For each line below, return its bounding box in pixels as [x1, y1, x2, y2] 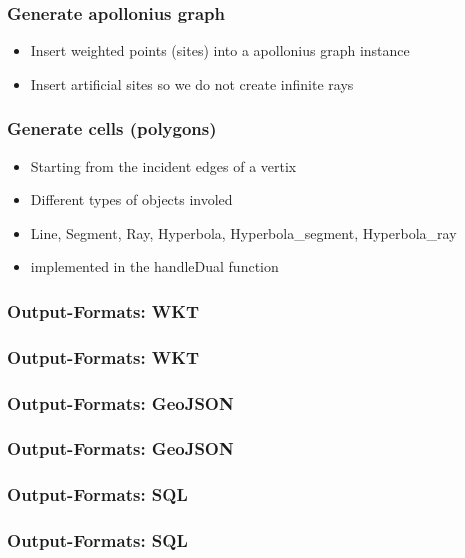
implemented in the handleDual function [30, 256, 279, 277]
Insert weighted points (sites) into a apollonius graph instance [30, 40, 410, 61]
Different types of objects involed [30, 189, 233, 210]
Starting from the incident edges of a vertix [30, 155, 297, 176]
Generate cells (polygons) [7, 116, 217, 141]
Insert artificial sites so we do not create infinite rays [30, 73, 354, 94]
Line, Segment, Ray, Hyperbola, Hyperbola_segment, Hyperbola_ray [30, 222, 457, 243]
